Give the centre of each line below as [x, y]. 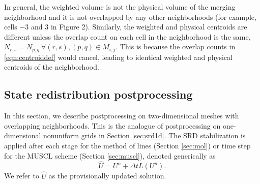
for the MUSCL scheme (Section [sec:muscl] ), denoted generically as [110, 155]
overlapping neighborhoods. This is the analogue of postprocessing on [112, 125]
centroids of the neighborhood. [52, 67]
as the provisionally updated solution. [107, 176]
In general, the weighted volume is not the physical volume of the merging [120, 7]
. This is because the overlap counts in [176, 47]
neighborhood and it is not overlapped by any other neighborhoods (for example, [130, 17]
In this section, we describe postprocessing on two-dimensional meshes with [122, 116]
